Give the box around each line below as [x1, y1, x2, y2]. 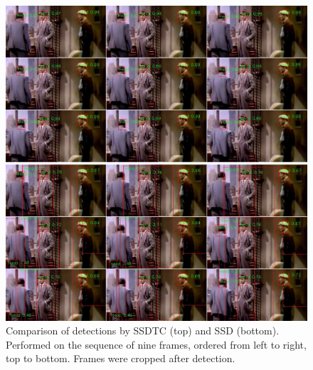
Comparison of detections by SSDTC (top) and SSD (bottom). [6, 323, 280, 338]
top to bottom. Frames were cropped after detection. [6, 351, 235, 366]
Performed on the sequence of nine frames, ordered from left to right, [6, 337, 307, 351]
